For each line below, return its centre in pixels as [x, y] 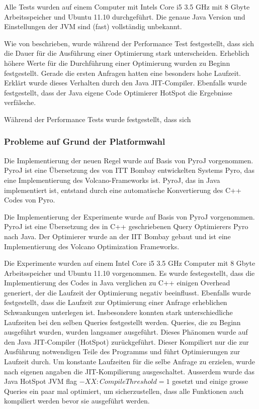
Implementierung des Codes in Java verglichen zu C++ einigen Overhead [117, 283]
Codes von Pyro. [30, 200]
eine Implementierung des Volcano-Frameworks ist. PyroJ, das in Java [112, 180]
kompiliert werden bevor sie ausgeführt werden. [77, 401]
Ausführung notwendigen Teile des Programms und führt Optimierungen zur [122, 351]
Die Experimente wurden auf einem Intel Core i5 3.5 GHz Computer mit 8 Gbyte [130, 263]
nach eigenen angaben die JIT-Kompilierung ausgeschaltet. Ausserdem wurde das [129, 371]
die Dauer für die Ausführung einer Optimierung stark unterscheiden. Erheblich [127, 53]
